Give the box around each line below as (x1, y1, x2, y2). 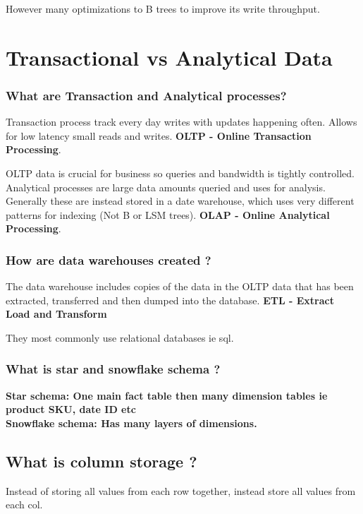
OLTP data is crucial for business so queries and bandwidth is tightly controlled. (6, 165, 355, 180)
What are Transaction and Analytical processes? (6, 86, 287, 104)
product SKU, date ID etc (6, 402, 136, 417)
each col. (6, 497, 43, 512)
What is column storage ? (6, 450, 197, 472)
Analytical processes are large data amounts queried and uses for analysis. (6, 179, 326, 194)
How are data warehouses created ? (6, 251, 211, 268)
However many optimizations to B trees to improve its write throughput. (6, 1, 320, 16)
